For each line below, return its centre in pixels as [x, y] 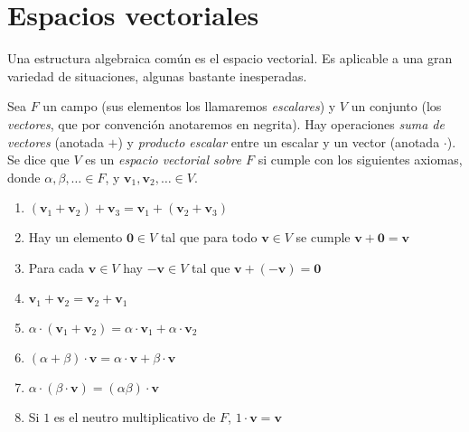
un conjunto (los [396, 106]
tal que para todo [209, 237]
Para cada [56, 267]
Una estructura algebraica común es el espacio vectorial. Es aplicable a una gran [230, 58]
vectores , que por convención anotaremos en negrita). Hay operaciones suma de [226, 123]
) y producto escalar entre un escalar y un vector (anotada [279, 141]
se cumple [323, 237]
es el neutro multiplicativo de [135, 416]
